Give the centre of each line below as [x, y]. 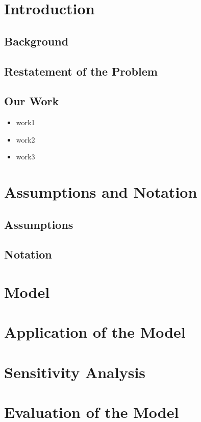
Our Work [32, 101]
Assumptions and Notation [101, 192]
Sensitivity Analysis [75, 372]
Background [36, 41]
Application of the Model [95, 332]
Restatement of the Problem [81, 71]
